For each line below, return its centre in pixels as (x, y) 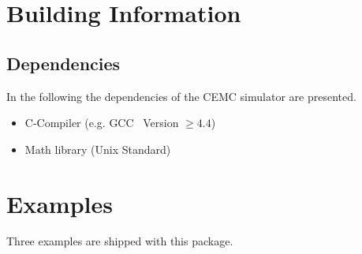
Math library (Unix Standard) (98, 149)
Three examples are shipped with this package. (120, 241)
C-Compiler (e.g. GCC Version (102, 123)
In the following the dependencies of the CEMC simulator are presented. (181, 96)
